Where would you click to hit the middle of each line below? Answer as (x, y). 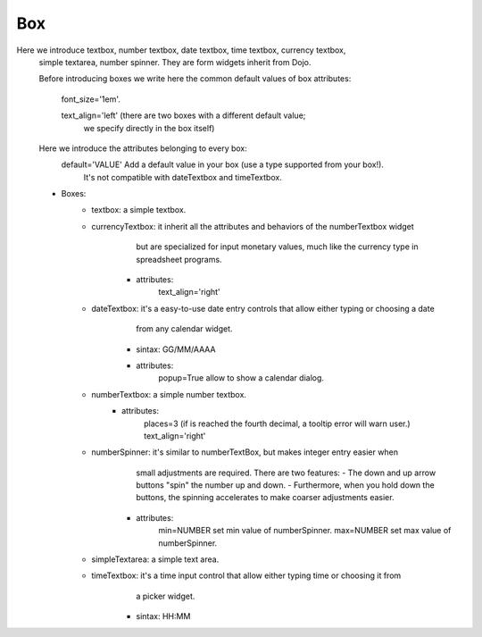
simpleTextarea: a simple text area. (155, 559)
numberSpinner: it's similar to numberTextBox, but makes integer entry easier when (245, 452)
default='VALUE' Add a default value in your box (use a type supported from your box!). (222, 164)
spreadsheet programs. (179, 259)
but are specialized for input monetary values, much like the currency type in (277, 247)
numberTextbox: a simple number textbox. (169, 394)
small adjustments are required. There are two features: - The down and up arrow (286, 473)
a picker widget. (166, 596)
